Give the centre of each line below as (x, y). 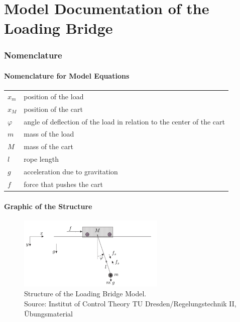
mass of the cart (48, 146)
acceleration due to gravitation (71, 172)
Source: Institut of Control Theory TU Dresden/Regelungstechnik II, (130, 303)
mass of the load (49, 134)
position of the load (54, 96)
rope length (41, 159)
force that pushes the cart (64, 184)
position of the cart (53, 109)
